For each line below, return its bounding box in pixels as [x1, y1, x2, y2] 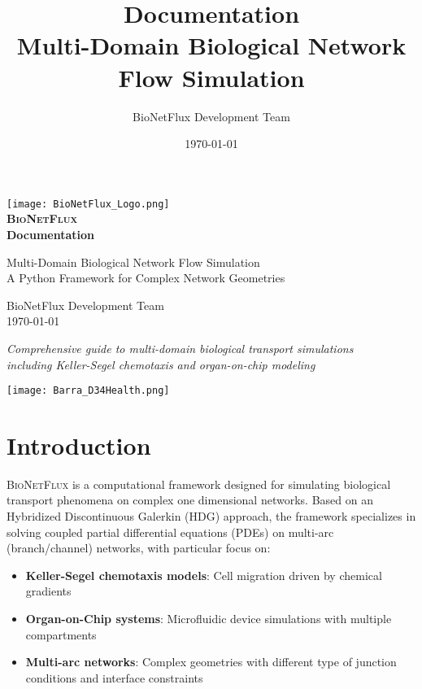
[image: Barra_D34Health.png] [7, 385, 170, 397]
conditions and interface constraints [25, 669, 203, 686]
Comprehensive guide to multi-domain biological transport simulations [7, 339, 354, 356]
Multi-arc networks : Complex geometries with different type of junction [25, 653, 397, 670]
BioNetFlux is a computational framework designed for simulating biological [7, 475, 391, 492]
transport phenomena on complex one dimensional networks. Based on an [7, 491, 373, 508]
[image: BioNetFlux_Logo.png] [7, 198, 170, 210]
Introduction [7, 428, 151, 461]
